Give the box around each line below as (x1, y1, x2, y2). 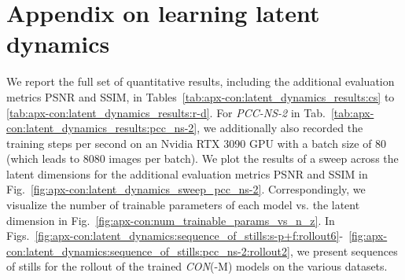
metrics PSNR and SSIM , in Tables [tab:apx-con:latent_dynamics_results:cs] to (6, 88, 395, 105)
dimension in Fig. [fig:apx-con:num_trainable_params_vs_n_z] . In (6, 212, 335, 228)
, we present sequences (289, 242, 398, 259)
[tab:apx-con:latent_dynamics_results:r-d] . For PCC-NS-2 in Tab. (6, 104, 326, 120)
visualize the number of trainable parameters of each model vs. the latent (6, 197, 360, 213)
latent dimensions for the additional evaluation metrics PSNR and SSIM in (6, 165, 368, 182)
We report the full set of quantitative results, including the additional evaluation (6, 73, 395, 90)
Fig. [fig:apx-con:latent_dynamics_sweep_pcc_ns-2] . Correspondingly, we (6, 181, 366, 197)
